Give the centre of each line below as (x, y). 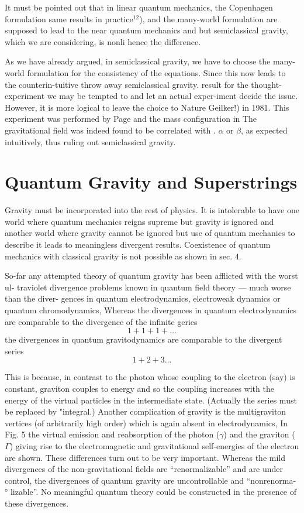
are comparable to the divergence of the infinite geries (101, 321)
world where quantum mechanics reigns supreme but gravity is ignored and (139, 221)
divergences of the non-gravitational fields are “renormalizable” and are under (144, 469)
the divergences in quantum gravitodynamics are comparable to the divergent (144, 339)
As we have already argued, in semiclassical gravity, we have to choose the (138, 61)
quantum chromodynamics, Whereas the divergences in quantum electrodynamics (151, 310)
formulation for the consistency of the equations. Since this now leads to (156, 72)
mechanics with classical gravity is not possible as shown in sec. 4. (123, 256)
